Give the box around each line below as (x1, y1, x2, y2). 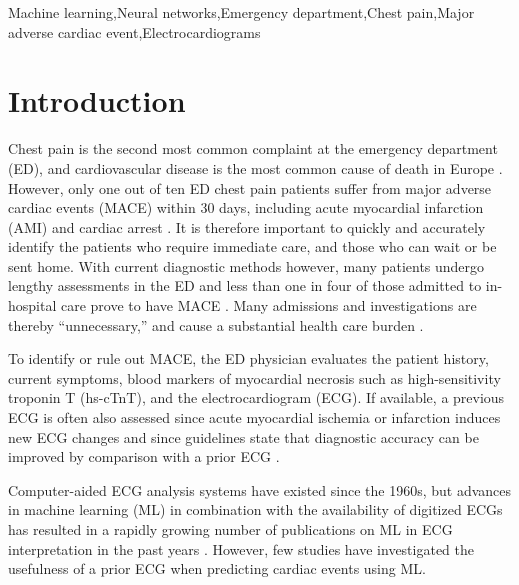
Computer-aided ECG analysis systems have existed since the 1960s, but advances (8, 479, 512, 500)
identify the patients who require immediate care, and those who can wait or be (8, 236, 497, 257)
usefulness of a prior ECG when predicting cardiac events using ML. (8, 558, 426, 579)
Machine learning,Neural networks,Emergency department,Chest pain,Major (8, 2, 475, 22)
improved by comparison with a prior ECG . (8, 446, 280, 467)
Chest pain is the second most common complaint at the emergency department (8, 138, 498, 159)
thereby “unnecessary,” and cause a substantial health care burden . (8, 314, 424, 335)
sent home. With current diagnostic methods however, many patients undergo (8, 255, 485, 276)
